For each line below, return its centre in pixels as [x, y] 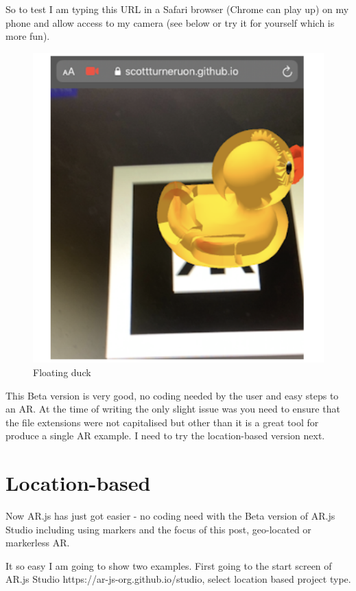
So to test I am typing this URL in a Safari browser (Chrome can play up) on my [177, 9]
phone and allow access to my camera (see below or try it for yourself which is [170, 22]
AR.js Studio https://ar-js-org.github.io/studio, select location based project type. [178, 579]
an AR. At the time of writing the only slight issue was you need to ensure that [173, 409]
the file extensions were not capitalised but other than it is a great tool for [162, 422]
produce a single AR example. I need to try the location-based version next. [165, 436]
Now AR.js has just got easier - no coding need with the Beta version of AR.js [170, 515]
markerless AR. [38, 543]
